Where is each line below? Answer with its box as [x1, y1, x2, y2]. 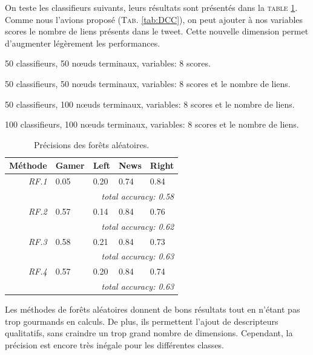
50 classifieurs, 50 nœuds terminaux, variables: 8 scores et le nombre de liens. [5, 77, 291, 90]
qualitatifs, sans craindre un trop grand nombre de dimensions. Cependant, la [5, 327, 293, 339]
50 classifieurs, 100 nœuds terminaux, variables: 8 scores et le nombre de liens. [5, 97, 295, 110]
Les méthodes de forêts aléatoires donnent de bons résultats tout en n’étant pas [5, 303, 300, 316]
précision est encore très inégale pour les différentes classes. [5, 338, 225, 351]
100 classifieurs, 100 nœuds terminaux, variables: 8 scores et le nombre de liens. [5, 118, 299, 131]
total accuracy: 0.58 [101, 190, 174, 203]
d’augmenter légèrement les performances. [5, 36, 160, 49]
